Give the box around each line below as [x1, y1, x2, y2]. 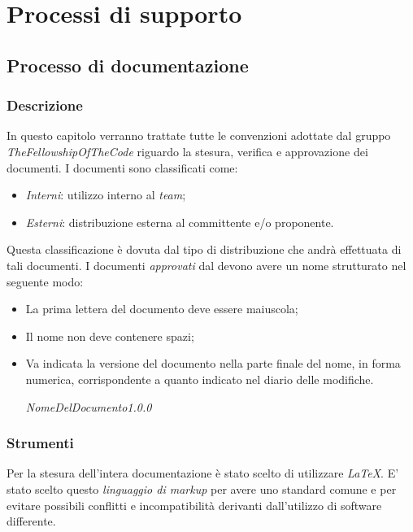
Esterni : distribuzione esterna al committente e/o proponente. [25, 213, 334, 230]
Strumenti [7, 433, 74, 453]
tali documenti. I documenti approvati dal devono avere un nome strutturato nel [7, 256, 406, 273]
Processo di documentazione [7, 52, 249, 77]
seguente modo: [7, 273, 84, 290]
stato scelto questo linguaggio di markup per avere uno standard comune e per [7, 480, 397, 497]
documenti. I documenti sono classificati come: [7, 159, 238, 176]
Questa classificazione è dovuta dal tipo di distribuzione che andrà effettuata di [7, 241, 402, 258]
